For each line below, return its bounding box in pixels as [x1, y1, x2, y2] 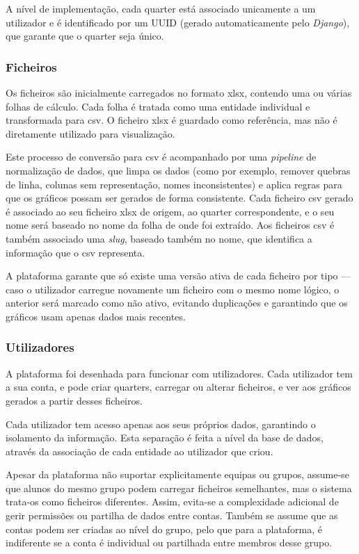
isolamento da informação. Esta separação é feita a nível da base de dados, [6, 430, 324, 445]
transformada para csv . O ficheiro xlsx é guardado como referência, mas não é [6, 113, 337, 127]
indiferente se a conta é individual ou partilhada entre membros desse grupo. [6, 535, 333, 550]
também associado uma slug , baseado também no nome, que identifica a [6, 231, 312, 245]
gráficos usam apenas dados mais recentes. [6, 309, 186, 323]
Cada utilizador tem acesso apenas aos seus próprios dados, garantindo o [6, 416, 316, 431]
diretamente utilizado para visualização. [6, 126, 175, 140]
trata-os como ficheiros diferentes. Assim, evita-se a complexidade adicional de [6, 494, 339, 509]
